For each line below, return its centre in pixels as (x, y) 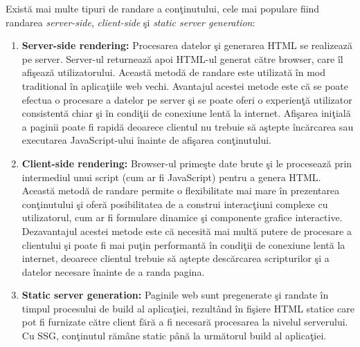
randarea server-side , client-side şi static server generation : (130, 22)
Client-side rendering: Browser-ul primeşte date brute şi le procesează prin (187, 163)
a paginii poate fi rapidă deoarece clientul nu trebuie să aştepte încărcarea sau (188, 126)
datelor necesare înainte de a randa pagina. (113, 271)
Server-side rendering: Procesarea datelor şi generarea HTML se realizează (187, 45)
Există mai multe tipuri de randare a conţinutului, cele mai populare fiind (163, 8)
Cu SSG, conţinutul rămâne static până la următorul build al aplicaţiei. (174, 336)
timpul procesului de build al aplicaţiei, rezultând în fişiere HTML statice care (188, 308)
